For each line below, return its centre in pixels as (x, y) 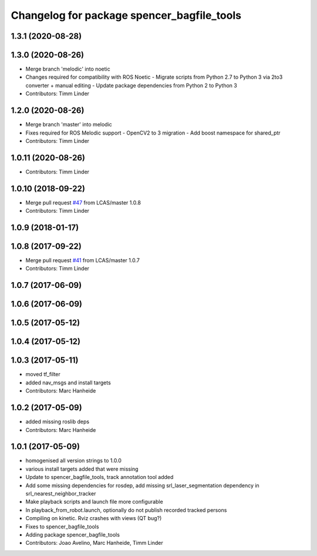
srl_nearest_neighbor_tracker (61, 493)
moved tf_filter (43, 374)
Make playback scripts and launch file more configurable (95, 502)
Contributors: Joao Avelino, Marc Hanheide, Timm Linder (95, 543)
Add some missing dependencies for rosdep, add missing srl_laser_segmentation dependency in (142, 485)
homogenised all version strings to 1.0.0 (73, 461)
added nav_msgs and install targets (68, 383)
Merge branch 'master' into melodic (69, 125)
